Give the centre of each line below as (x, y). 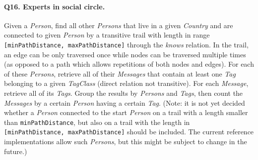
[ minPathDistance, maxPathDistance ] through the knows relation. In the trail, (126, 44)
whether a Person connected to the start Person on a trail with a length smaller (126, 112)
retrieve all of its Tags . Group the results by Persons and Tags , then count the (124, 93)
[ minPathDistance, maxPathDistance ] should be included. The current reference (129, 132)
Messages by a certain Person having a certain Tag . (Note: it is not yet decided (125, 102)
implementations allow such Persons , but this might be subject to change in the (126, 141)
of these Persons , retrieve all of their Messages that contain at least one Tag (120, 73)
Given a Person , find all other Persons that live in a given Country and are (119, 25)
